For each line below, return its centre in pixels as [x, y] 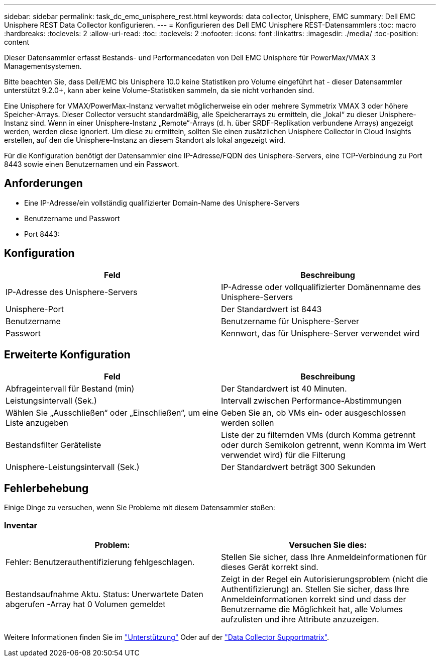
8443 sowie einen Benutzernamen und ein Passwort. [92, 164]
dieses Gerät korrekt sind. [270, 567]
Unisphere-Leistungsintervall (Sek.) [73, 467]
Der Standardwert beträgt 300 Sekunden [298, 467]
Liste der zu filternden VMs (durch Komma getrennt [318, 435]
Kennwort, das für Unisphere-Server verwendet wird [320, 333]
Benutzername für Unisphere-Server [290, 321]
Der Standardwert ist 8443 [271, 309]
